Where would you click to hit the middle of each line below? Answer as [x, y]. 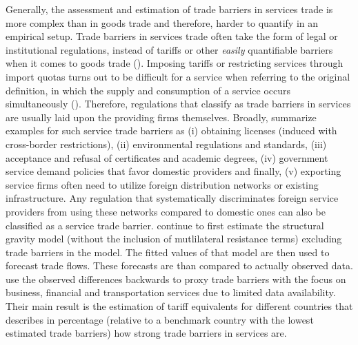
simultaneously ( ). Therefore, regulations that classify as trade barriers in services [178, 104]
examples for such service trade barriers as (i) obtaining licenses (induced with [171, 130]
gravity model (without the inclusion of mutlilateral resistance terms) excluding [174, 239]
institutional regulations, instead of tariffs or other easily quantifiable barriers [169, 49]
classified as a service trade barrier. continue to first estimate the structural [165, 225]
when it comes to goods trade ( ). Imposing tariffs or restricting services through [175, 63]
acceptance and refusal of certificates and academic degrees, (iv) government [167, 157]
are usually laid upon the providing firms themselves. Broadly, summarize [161, 117]
